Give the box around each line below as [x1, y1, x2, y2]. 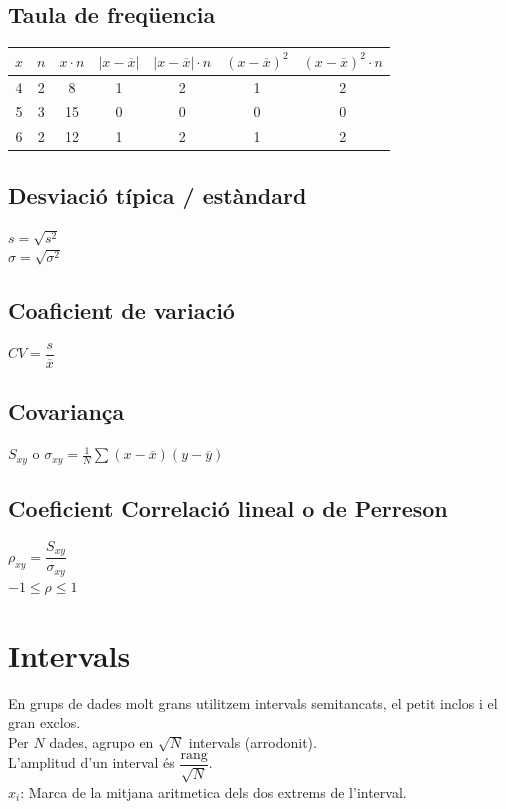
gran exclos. [8, 712, 81, 733]
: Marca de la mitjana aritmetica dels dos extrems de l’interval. [20, 781, 407, 802]
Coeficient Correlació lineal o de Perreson [8, 493, 448, 524]
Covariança [8, 396, 125, 427]
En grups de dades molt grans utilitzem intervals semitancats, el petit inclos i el [8, 692, 498, 713]
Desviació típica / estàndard [8, 179, 307, 210]
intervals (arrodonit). [188, 731, 317, 752]
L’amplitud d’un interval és [8, 752, 175, 773]
